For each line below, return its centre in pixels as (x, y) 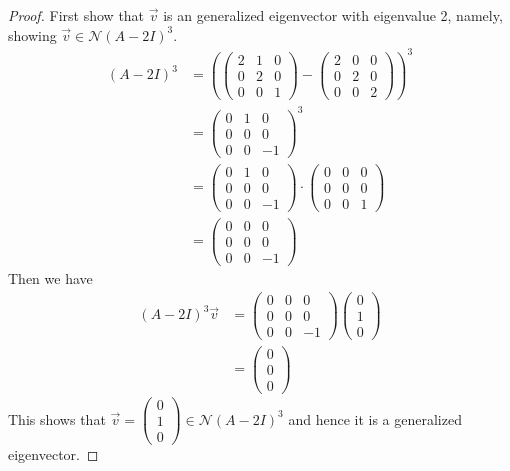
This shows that (57, 418)
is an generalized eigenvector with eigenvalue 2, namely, (333, 15)
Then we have (50, 278)
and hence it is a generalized (375, 418)
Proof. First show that (76, 15)
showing (32, 34)
